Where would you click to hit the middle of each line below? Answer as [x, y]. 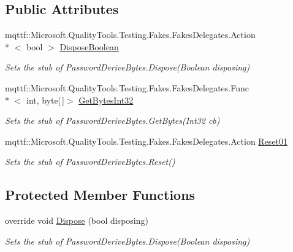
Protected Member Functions [100, 195]
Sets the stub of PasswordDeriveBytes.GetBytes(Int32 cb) [112, 120]
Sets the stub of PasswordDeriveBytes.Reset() [90, 162]
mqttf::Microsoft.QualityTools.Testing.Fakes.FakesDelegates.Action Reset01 [146, 141]
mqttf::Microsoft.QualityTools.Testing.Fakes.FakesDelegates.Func [127, 87]
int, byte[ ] [45, 100]
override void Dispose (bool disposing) [77, 220]
